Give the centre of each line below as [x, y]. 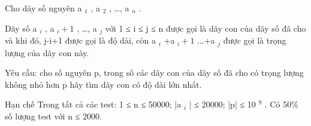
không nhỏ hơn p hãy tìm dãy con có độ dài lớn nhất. [103, 84]
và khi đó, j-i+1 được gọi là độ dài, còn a [81, 40]
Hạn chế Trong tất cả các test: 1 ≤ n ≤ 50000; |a [93, 104]
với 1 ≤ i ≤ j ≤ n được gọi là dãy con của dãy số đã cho [206, 28]
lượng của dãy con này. [47, 52]
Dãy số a [21, 28]
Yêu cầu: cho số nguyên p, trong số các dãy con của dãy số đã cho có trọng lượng [154, 73]
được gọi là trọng [255, 40]
